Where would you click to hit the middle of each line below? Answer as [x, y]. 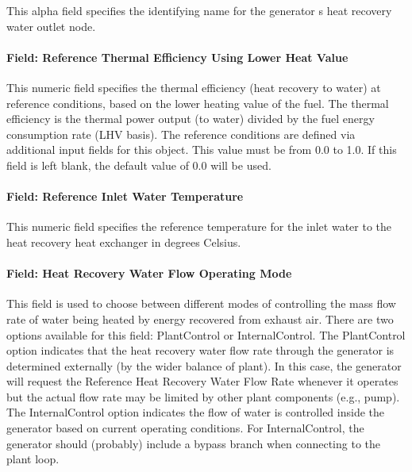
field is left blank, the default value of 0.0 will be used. [139, 165]
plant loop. [33, 459]
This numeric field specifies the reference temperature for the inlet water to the [199, 226]
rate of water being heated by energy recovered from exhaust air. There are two [200, 319]
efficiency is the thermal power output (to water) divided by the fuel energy [191, 119]
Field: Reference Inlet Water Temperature [125, 196]
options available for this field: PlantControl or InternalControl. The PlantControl [206, 334]
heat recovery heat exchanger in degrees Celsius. [124, 242]
